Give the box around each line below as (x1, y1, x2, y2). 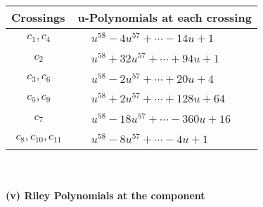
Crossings (11, 9, 65, 25)
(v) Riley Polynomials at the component (6, 188, 205, 203)
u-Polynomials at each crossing (77, 9, 252, 25)
